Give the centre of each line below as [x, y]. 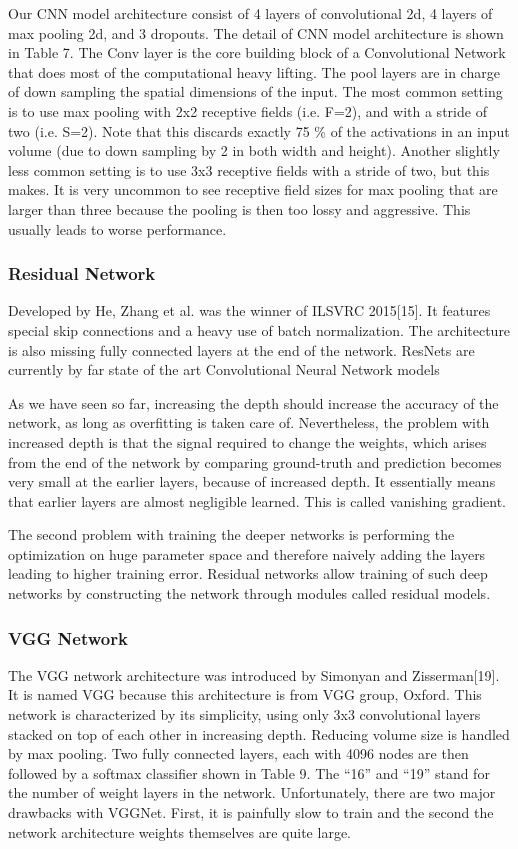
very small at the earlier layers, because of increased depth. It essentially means [252, 481]
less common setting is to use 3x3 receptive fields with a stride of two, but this [249, 169]
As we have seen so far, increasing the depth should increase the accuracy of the [253, 402]
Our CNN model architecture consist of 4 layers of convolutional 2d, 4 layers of [250, 13]
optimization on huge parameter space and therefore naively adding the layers [247, 553]
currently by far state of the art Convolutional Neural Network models [224, 369]
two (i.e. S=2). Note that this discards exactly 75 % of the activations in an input [259, 130]
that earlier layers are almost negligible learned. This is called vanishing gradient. [257, 500]
